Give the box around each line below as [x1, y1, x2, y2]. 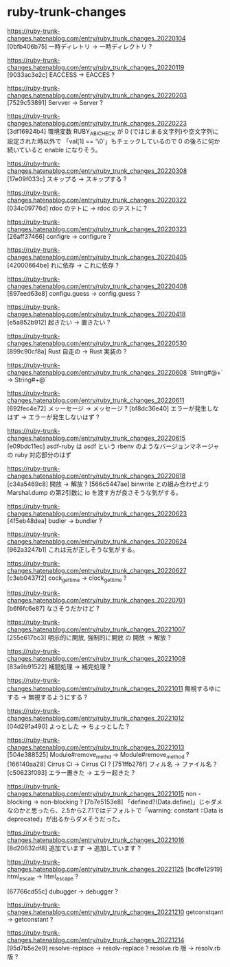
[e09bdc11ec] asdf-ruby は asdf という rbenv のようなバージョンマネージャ [7, 442, 220, 450]
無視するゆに [184, 684, 221, 692]
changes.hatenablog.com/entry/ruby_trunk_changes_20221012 [7, 714, 185, 722]
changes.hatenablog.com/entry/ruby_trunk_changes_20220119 [7, 63, 185, 71]
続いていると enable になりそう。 [7, 145, 102, 154]
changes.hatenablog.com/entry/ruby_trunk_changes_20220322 [7, 196, 187, 204]
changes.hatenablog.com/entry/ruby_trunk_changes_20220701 [7, 596, 185, 604]
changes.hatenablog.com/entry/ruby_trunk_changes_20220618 [7, 471, 186, 480]
